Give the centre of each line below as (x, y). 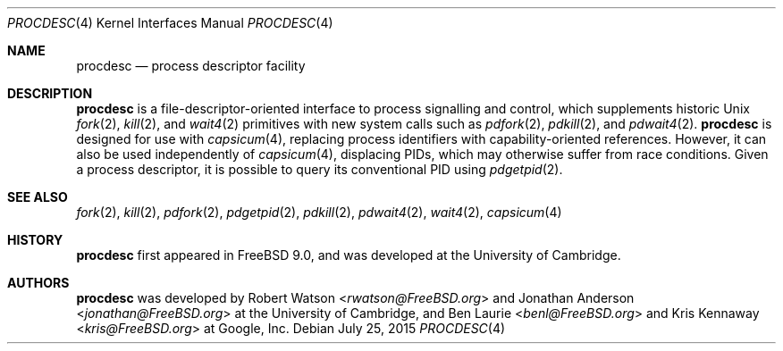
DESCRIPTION (50, 93)
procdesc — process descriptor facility (191, 66)
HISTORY (35, 240)
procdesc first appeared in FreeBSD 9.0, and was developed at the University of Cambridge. (349, 255)
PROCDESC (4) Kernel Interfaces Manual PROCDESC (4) (170, 23)
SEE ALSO (38, 197)
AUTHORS (38, 283)
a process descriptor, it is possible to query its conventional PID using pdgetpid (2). (320, 169)
